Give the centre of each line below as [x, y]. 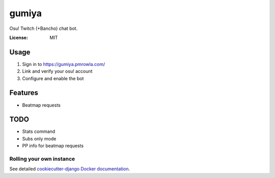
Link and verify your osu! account [57, 72]
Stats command [39, 131]
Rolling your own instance [42, 159]
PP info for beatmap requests [53, 146]
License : [19, 38]
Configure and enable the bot [53, 78]
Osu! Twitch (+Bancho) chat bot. [44, 28]
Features [24, 93]
